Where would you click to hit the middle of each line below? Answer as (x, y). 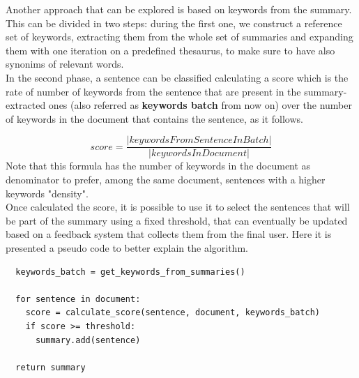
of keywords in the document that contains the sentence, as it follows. (154, 118)
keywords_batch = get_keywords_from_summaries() (130, 272)
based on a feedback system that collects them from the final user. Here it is (169, 234)
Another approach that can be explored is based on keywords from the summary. (179, 9)
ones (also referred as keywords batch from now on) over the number (200, 105)
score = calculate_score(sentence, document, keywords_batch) (173, 313)
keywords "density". (47, 193)
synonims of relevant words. (65, 64)
